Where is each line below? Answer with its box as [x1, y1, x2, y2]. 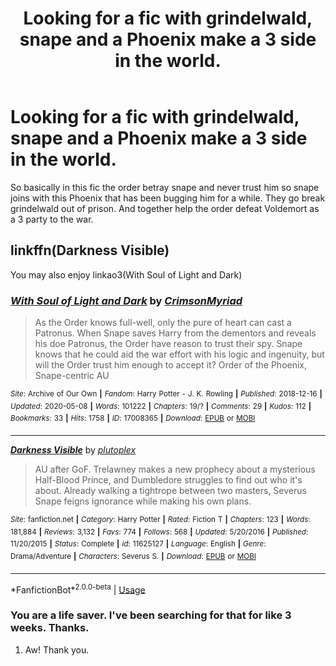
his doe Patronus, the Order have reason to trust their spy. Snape [34, 338, 303, 350]
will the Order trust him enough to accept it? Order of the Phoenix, [34, 359, 308, 371]
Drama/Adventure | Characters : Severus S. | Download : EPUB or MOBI [10, 551, 257, 561]
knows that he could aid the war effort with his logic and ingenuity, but [34, 348, 325, 361]
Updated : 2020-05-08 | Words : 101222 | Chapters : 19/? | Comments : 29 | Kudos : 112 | [10, 401, 312, 411]
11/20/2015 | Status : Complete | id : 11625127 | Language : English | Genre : [10, 539, 267, 549]
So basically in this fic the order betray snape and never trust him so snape [10, 181, 320, 193]
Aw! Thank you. [24, 643, 90, 656]
